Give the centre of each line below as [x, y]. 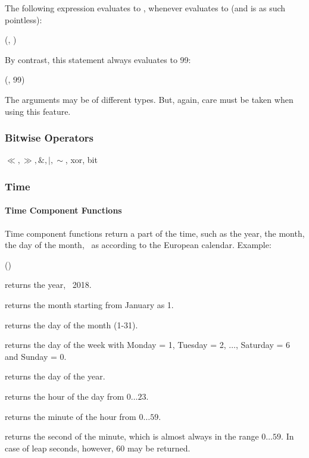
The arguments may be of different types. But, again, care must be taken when [149, 99]
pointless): [24, 19]
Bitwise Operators [49, 138]
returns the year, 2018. [48, 285]
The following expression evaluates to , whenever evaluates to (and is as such [145, 8]
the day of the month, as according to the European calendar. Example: [138, 245]
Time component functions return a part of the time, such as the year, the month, [155, 233]
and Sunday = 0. [36, 356]
